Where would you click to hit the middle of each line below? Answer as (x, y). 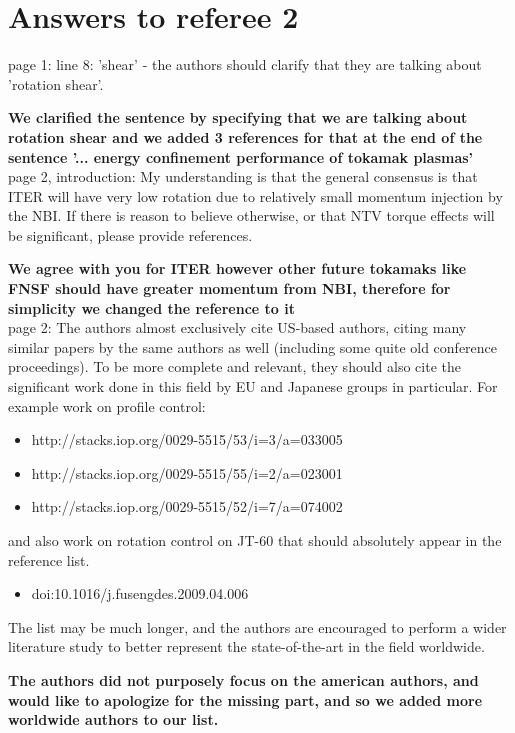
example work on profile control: (107, 405)
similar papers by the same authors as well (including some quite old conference (253, 346)
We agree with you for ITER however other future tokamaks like (237, 268)
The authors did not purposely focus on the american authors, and (243, 679)
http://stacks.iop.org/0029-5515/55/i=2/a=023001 (187, 472)
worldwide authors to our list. (113, 719)
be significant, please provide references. (130, 234)
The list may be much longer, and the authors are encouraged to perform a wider (257, 626)
